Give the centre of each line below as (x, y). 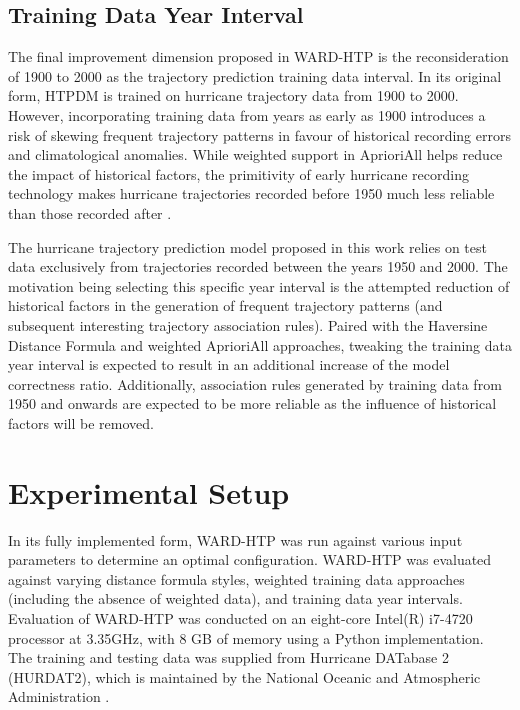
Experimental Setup (149, 491)
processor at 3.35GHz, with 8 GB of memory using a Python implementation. (246, 637)
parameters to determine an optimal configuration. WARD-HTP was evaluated (250, 559)
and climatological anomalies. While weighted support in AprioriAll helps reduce (255, 154)
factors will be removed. (81, 422)
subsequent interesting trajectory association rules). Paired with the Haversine (248, 324)
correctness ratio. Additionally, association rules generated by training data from (255, 383)
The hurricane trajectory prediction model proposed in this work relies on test (247, 246)
